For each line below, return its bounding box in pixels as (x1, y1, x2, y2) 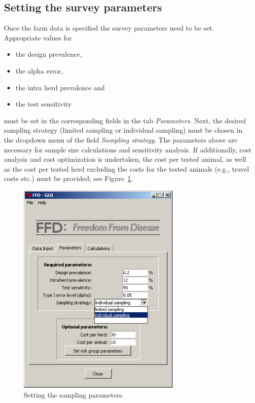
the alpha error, (15, 65, 63, 75)
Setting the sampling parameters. (24, 389, 124, 400)
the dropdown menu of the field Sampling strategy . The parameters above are (4, 134, 237, 145)
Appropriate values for (4, 32, 72, 42)
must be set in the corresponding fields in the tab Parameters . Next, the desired (4, 115, 246, 125)
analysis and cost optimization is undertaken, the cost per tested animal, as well (4, 154, 246, 164)
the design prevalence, (15, 49, 82, 59)
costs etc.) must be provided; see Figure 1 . (4, 173, 133, 183)
